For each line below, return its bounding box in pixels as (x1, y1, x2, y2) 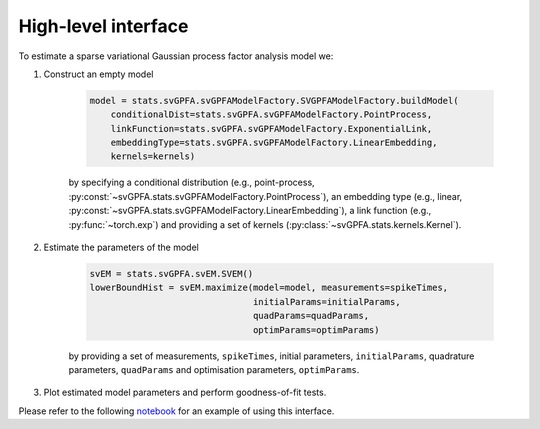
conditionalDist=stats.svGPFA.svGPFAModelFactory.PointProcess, (110, 109, 433, 120)
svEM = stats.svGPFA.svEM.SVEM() (89, 268, 254, 280)
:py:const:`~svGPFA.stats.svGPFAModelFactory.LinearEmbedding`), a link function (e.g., (68, 205, 432, 217)
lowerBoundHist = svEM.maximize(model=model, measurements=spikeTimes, (89, 282, 449, 294)
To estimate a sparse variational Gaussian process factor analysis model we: (18, 50, 334, 62)
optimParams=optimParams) (252, 324, 380, 335)
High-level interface (18, 15, 189, 37)
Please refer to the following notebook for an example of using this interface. (18, 405, 335, 417)
